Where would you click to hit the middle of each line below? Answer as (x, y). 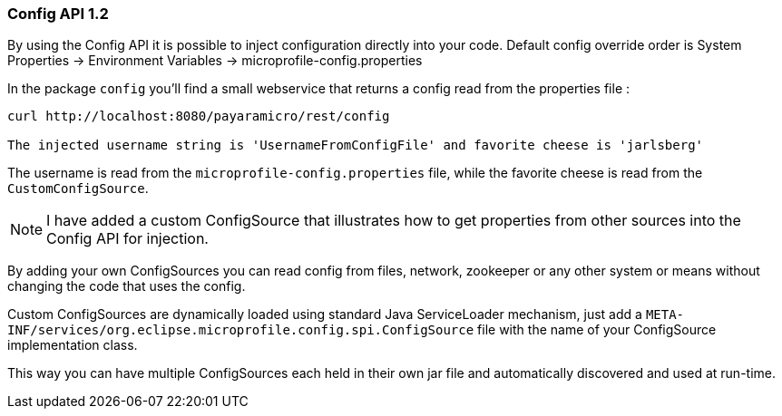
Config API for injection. (127, 239)
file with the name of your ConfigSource (597, 330)
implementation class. (73, 345)
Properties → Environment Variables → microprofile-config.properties (215, 61)
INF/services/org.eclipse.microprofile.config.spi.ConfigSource (241, 330)
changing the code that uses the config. (127, 286)
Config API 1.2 (58, 14)
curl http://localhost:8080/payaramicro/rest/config (199, 116)
